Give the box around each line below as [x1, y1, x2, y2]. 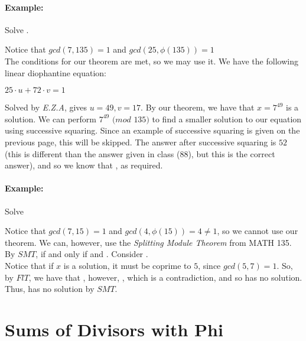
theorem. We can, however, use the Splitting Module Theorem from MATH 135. [5, 236, 292, 248]
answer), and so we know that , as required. [5, 159, 163, 171]
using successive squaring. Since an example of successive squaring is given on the [5, 124, 300, 137]
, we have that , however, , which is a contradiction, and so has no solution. [28, 271, 302, 283]
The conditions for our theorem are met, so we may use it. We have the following [5, 54, 298, 67]
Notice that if [5, 259, 54, 271]
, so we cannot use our [217, 225, 298, 237]
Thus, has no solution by [5, 282, 95, 295]
